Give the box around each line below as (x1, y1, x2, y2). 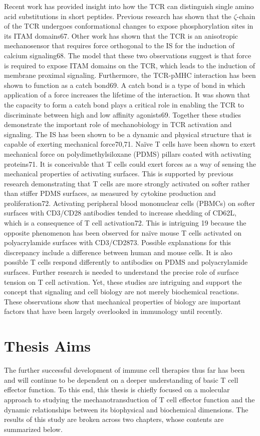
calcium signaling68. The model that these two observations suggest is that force (4, 50, 251, 60)
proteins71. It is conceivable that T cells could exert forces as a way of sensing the (4, 158, 256, 169)
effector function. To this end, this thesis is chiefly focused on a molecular (4, 384, 230, 395)
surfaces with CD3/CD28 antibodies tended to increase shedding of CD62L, (4, 207, 237, 218)
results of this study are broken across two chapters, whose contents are (4, 414, 224, 424)
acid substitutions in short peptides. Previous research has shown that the (4, 11, 231, 21)
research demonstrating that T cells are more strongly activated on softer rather (4, 178, 250, 188)
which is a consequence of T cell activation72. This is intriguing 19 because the (4, 217, 246, 228)
